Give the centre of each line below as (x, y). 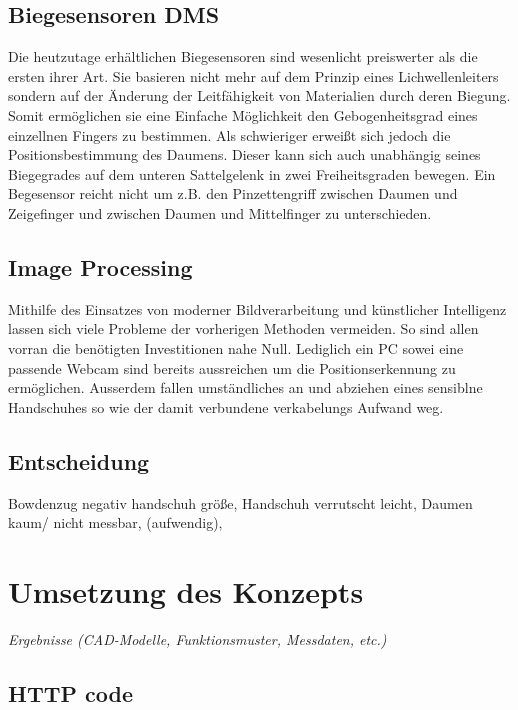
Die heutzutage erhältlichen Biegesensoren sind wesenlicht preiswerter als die (243, 56)
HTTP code (71, 692)
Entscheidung (79, 460)
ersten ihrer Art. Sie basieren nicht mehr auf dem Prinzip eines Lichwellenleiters (253, 75)
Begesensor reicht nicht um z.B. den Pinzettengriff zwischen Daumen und (233, 193)
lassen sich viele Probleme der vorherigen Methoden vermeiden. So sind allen (243, 328)
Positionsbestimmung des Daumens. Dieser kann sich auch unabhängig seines (244, 154)
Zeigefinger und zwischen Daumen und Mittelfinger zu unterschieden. (220, 212)
